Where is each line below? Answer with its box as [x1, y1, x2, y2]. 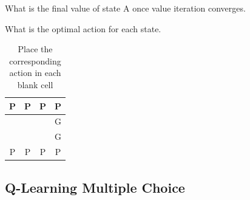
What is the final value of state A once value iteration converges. [5, 2, 246, 14]
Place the [18, 43, 53, 55]
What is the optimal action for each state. [5, 22, 161, 35]
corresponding [9, 54, 61, 67]
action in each [9, 66, 61, 79]
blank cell [17, 78, 53, 91]
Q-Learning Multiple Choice [5, 178, 185, 196]
